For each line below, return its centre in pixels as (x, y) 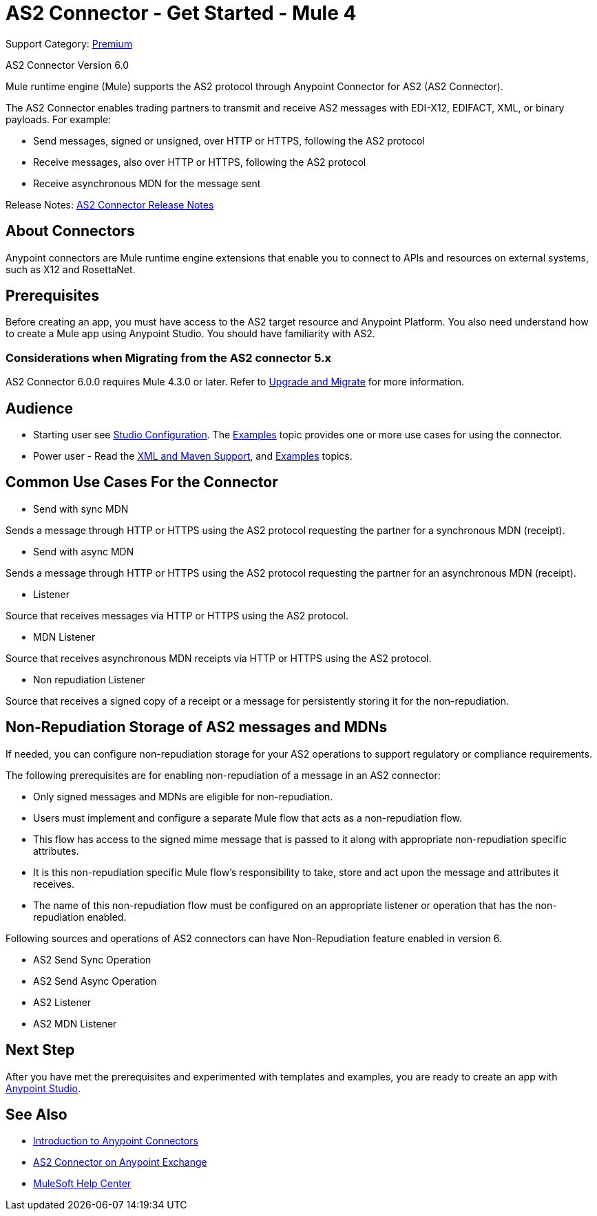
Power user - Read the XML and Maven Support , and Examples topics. (193, 456)
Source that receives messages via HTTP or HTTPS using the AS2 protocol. (177, 615)
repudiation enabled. (80, 917)
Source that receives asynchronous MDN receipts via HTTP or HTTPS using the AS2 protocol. (219, 658)
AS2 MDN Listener (75, 1023)
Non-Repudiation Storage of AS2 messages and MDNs (197, 727)
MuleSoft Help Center (82, 1184)
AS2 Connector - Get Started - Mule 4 (181, 13)
